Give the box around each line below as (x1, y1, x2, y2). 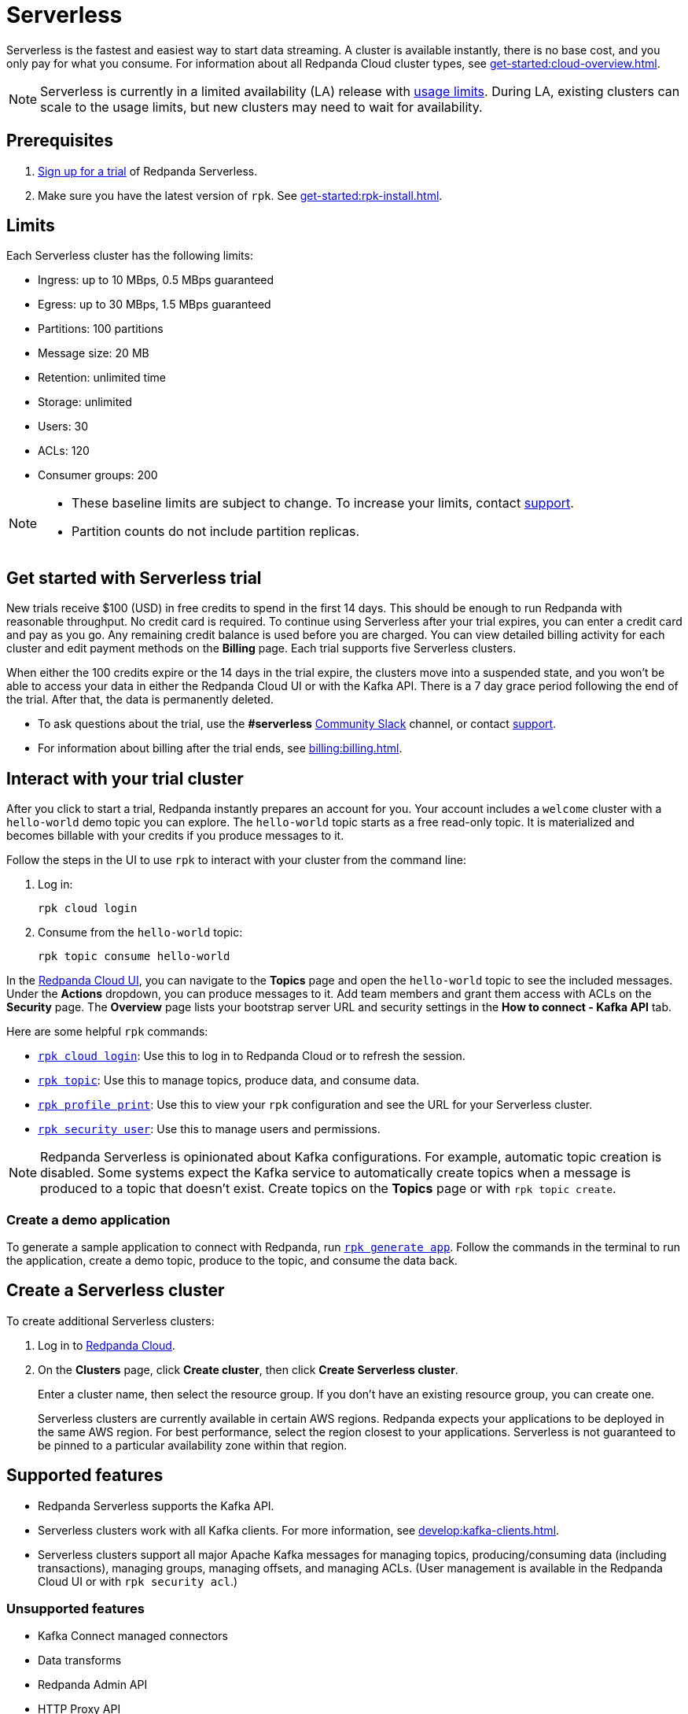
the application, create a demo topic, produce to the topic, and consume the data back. (6, 1253, 458, 1267)
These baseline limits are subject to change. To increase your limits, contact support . (72, 495, 574, 512)
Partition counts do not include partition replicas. (72, 523, 360, 540)
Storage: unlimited (38, 395, 132, 409)
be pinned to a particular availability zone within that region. (38, 1438, 348, 1452)
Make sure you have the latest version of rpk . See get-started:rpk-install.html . (38, 188, 443, 202)
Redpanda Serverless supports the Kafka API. (38, 1498, 274, 1513)
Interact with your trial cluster (6, 768, 244, 789)
